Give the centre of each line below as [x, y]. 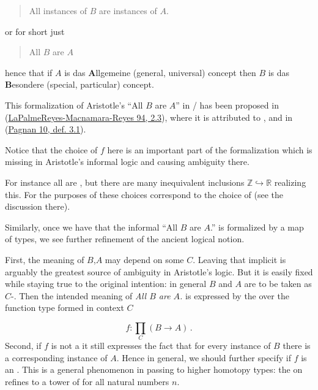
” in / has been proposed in [227, 105]
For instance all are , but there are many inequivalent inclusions [125, 182]
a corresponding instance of [56, 357]
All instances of [58, 10]
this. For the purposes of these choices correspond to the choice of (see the [144, 194]
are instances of [128, 10]
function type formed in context [65, 308]
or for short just [35, 31]
